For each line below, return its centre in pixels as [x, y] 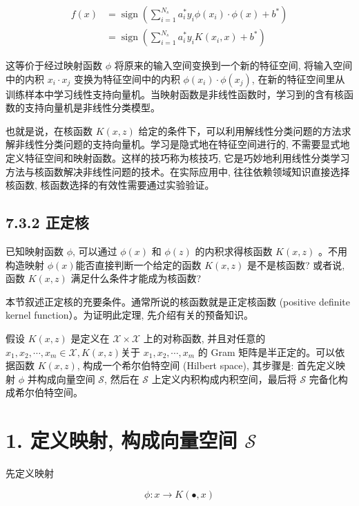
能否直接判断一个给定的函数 [138, 264]
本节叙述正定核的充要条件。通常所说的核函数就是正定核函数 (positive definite [178, 301]
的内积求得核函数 [234, 251]
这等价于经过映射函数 [54, 65]
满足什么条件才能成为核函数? [136, 278]
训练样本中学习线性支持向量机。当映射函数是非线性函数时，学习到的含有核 [175, 94]
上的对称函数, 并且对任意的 [204, 338]
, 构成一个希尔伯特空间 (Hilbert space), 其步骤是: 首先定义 [206, 365]
